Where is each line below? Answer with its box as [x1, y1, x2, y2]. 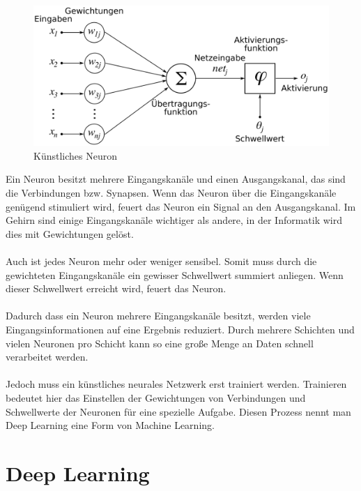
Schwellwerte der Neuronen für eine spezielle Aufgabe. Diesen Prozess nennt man [6, 404, 351, 418]
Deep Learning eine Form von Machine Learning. [6, 418, 215, 432]
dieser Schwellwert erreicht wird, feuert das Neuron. [6, 281, 226, 296]
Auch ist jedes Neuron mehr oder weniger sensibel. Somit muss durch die [6, 253, 317, 268]
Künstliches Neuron [33, 148, 117, 163]
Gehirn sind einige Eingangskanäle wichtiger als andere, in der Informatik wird [6, 213, 343, 227]
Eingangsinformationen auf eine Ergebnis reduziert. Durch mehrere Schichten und [6, 322, 355, 336]
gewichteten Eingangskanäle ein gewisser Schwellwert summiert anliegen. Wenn [6, 267, 344, 282]
